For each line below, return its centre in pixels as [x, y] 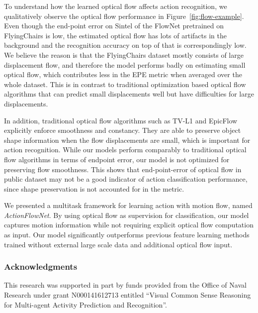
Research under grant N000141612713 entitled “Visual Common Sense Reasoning [128, 295]
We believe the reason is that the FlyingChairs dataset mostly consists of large [124, 54]
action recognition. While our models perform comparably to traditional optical [125, 150]
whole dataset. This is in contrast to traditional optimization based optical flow [125, 84]
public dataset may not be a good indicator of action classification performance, [126, 179]
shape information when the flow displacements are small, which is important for [127, 140]
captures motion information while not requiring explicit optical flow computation [129, 225]
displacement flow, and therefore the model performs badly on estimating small [125, 64]
